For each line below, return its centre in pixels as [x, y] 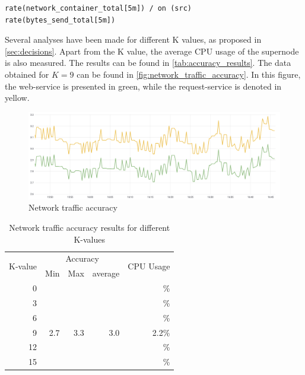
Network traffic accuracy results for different [90, 227]
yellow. [17, 98]
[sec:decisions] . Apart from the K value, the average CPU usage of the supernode [152, 51]
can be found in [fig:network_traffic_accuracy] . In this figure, [189, 74]
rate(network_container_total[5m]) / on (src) [98, 8]
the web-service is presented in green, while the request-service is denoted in [143, 86]
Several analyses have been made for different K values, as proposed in [133, 39]
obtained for [27, 74]
